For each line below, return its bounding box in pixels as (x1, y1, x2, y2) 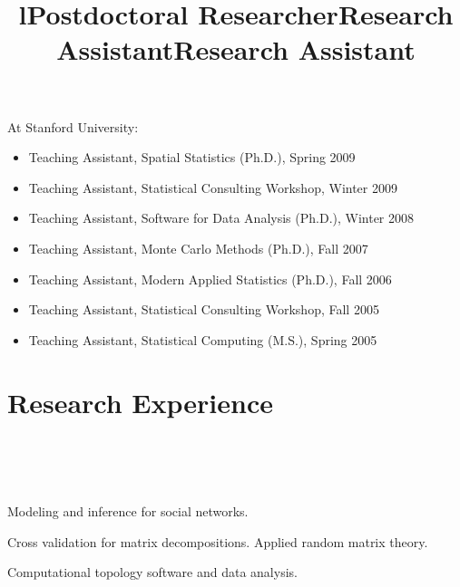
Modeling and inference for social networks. (7, 502, 249, 521)
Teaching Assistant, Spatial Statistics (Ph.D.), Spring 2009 (28, 148, 356, 167)
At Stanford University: (7, 117, 139, 136)
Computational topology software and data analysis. (7, 563, 298, 582)
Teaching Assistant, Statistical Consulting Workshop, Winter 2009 (28, 178, 397, 197)
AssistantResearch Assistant (56, 31, 416, 68)
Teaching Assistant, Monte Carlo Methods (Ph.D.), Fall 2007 (28, 238, 368, 257)
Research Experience (7, 383, 273, 420)
